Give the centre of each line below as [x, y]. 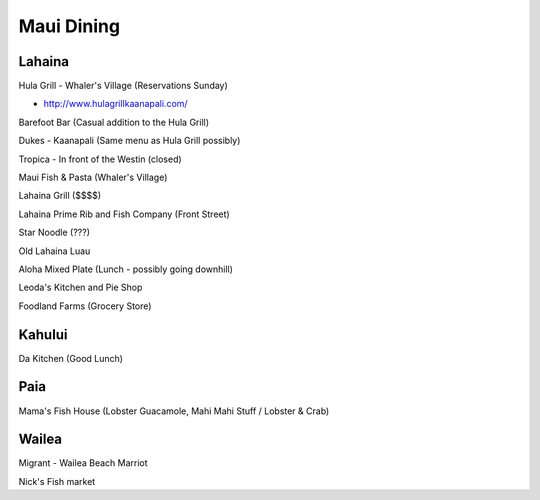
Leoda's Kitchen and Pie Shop [80, 287]
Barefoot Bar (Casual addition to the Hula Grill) [114, 122]
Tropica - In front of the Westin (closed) [100, 159]
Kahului [43, 334]
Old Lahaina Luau [54, 251]
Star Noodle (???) [54, 232]
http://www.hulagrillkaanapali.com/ [116, 104]
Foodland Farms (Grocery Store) [85, 306]
